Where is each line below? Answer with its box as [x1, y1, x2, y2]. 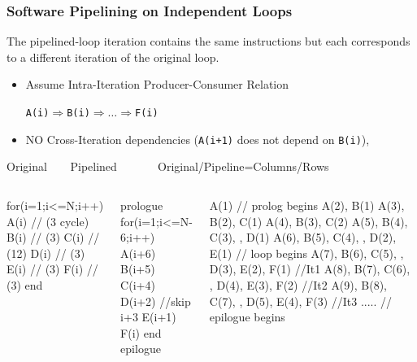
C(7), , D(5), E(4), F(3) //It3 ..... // [209, 292, 393, 309]
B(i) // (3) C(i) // [7, 229, 100, 246]
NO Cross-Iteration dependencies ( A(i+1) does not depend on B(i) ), [25, 130, 370, 147]
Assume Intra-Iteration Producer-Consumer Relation [25, 76, 289, 93]
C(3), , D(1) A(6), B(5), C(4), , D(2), [209, 229, 397, 246]
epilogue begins [209, 308, 285, 325]
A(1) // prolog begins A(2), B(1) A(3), [209, 196, 405, 213]
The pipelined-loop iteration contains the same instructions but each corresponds [7, 33, 410, 50]
